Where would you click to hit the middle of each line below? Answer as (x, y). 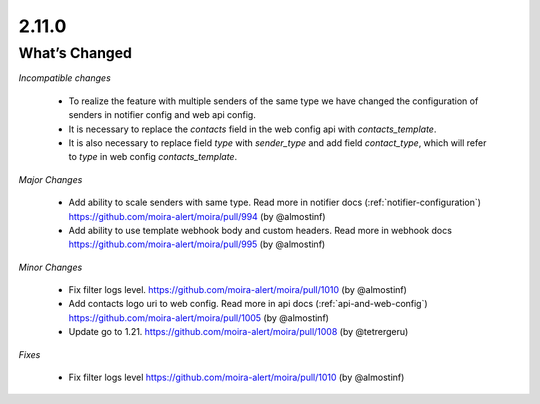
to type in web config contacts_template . (153, 157)
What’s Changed (75, 53)
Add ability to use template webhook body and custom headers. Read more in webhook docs (260, 230)
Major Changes (50, 179)
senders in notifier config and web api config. (162, 115)
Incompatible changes (65, 78)
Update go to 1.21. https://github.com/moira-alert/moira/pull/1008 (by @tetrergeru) (238, 332)
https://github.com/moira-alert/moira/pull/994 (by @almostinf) (197, 216)
